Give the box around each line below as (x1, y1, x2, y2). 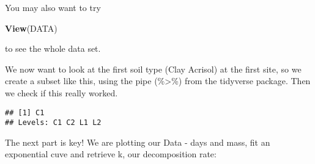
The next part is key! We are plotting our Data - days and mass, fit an (5, 135, 270, 148)
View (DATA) (5, 21, 57, 34)
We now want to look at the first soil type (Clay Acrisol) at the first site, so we (5, 62, 302, 75)
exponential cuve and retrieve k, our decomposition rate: (5, 148, 217, 160)
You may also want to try (5, 1, 101, 13)
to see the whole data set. (5, 42, 101, 55)
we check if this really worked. (5, 86, 118, 99)
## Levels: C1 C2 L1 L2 (5, 118, 102, 127)
